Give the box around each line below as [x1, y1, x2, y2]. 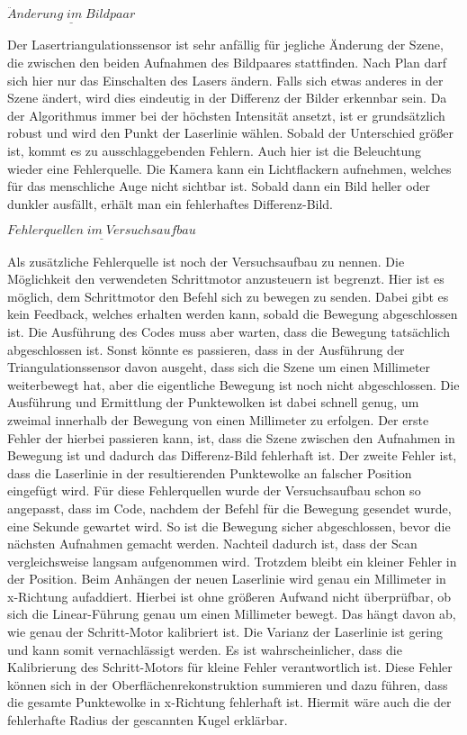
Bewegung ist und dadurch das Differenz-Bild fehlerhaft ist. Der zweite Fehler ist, [7, 446, 457, 465]
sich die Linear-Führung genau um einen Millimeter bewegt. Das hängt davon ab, [7, 604, 456, 623]
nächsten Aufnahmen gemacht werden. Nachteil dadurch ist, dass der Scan [7, 534, 418, 553]
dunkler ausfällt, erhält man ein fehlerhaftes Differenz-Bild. [7, 194, 334, 213]
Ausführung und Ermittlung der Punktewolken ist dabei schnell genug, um [7, 393, 419, 412]
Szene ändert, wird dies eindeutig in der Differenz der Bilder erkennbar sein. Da [7, 88, 447, 107]
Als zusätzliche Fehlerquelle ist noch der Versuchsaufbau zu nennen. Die [7, 251, 405, 270]
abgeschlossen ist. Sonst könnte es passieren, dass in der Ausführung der [7, 340, 405, 358]
